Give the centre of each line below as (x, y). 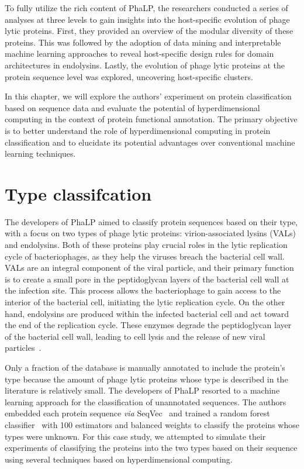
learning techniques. (40, 154)
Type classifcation (78, 193)
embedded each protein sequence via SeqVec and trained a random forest (137, 413)
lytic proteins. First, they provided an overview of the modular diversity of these (149, 31)
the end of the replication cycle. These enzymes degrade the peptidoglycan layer (148, 325)
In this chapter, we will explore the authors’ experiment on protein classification (148, 96)
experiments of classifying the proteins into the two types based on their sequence (151, 448)
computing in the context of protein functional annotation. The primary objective (151, 119)
